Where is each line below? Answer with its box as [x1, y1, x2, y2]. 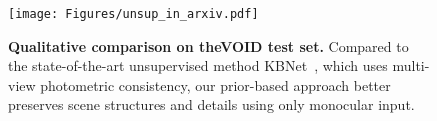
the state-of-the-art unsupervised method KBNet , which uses [8, 55, 388, 76]
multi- [392, 55, 430, 76]
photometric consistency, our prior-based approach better [40, 74, 391, 95]
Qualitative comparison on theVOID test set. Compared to [8, 35, 409, 56]
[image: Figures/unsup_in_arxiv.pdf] [8, 7, 259, 21]
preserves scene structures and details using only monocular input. [8, 94, 415, 115]
